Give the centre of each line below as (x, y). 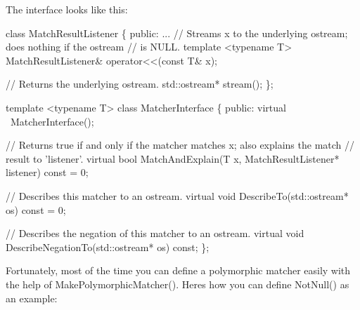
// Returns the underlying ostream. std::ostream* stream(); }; (140, 84)
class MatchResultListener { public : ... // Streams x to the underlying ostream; (177, 33)
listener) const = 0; (47, 172)
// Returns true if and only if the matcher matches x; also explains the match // (180, 145)
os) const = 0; (36, 209)
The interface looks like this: (67, 9)
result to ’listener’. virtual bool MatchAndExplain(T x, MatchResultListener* (173, 158)
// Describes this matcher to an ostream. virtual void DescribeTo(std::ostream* (177, 195)
